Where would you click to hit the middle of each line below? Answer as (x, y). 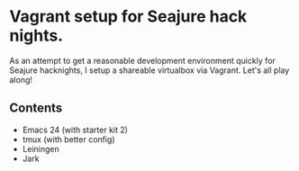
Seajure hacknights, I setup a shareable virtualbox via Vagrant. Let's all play (149, 70)
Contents (36, 108)
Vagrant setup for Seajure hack (128, 17)
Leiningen (41, 148)
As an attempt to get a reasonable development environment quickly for (143, 60)
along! (21, 79)
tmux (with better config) (68, 139)
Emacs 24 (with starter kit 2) (75, 130)
